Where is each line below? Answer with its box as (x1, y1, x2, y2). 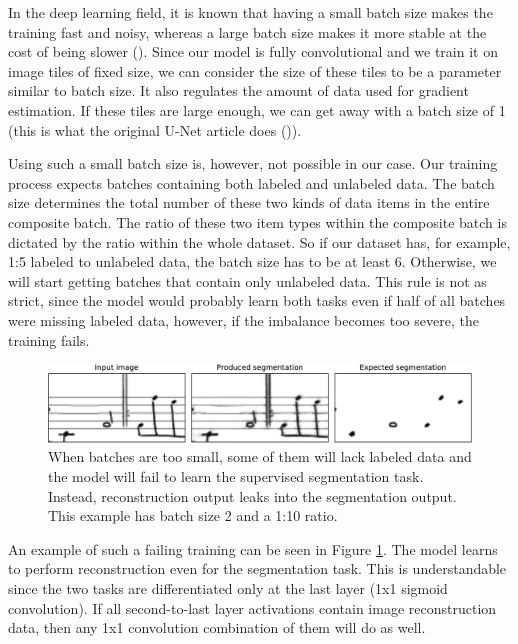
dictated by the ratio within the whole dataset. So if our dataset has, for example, (8, 231, 511, 252)
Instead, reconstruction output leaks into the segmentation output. (48, 485, 457, 506)
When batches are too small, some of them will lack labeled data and (48, 446, 472, 467)
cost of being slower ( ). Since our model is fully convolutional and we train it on (8, 41, 498, 62)
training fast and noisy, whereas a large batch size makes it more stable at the (8, 21, 487, 42)
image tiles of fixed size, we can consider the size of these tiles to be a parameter (8, 60, 502, 81)
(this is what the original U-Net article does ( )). (8, 119, 302, 140)
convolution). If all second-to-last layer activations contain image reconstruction (8, 597, 497, 618)
